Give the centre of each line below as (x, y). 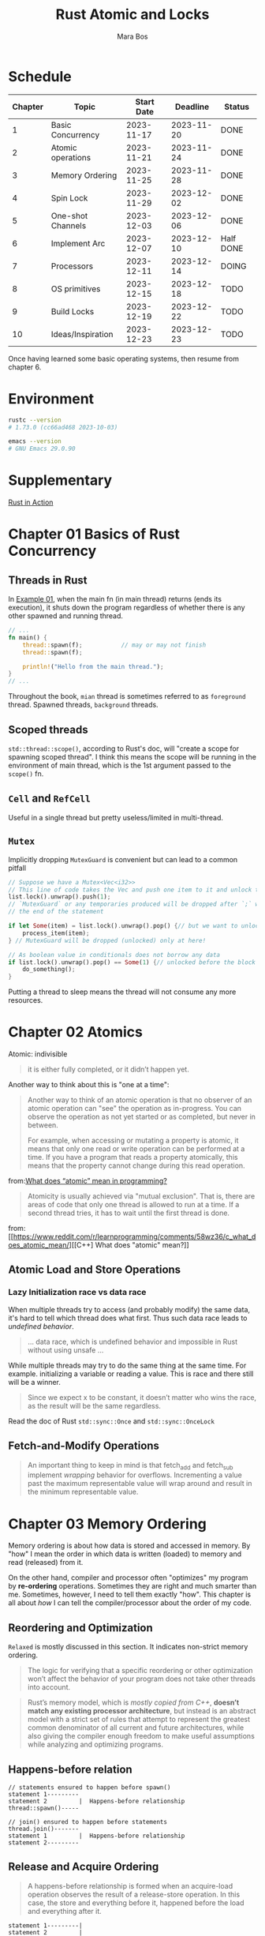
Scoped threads (48, 729)
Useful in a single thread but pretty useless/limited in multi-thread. (116, 817)
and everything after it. (65, 1911)
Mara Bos (132, 36)
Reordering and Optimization (81, 1628)
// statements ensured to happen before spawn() (90, 1787)
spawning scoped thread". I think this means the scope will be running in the (132, 757)
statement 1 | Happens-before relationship (97, 1836)
